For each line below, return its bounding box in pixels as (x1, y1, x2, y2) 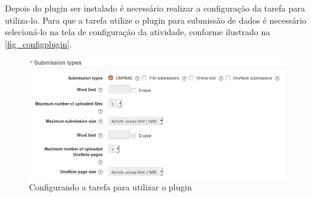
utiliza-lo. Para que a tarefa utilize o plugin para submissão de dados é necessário (5, 13, 307, 26)
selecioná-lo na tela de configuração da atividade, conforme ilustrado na (5, 25, 270, 38)
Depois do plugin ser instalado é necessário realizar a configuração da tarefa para (5, 2, 305, 14)
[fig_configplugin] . (5, 37, 72, 50)
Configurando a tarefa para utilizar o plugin (29, 181, 192, 193)
